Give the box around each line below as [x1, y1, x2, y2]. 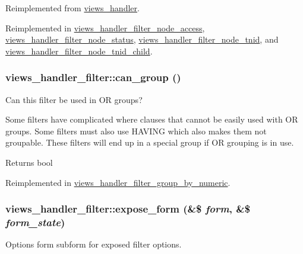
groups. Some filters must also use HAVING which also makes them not [5, 124, 267, 137]
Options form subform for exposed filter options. [5, 238, 182, 250]
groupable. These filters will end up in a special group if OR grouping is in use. [5, 136, 294, 149]
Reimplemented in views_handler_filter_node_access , [5, 21, 205, 34]
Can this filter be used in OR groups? [5, 93, 143, 105]
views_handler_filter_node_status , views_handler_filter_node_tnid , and [5, 33, 279, 46]
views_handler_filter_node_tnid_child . [5, 44, 153, 57]
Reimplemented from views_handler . [5, 2, 140, 14]
